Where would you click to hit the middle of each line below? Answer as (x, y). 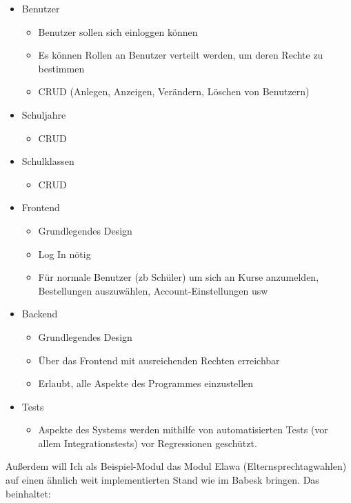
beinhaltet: (28, 493)
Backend (40, 314)
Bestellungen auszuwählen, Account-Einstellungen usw (153, 290)
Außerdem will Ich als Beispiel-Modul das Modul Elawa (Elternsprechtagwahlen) (176, 466)
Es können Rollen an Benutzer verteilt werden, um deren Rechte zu (181, 55)
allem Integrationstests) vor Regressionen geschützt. (148, 443)
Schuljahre (44, 114)
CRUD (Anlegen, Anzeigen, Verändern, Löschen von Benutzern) (174, 91)
